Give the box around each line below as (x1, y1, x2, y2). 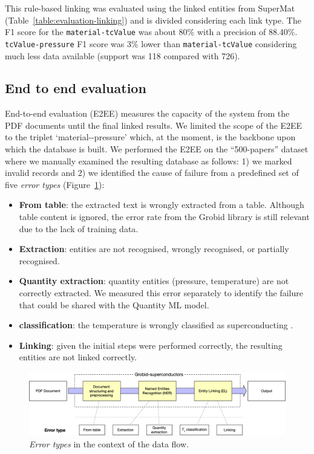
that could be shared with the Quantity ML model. (19, 298, 209, 311)
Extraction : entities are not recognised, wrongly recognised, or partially (19, 242, 289, 255)
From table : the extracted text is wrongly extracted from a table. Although (19, 198, 304, 211)
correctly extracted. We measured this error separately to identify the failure (19, 287, 303, 299)
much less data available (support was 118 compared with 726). (5, 49, 240, 62)
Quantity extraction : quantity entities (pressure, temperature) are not (19, 274, 289, 287)
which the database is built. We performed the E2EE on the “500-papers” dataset (5, 143, 309, 155)
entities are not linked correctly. (19, 351, 137, 363)
